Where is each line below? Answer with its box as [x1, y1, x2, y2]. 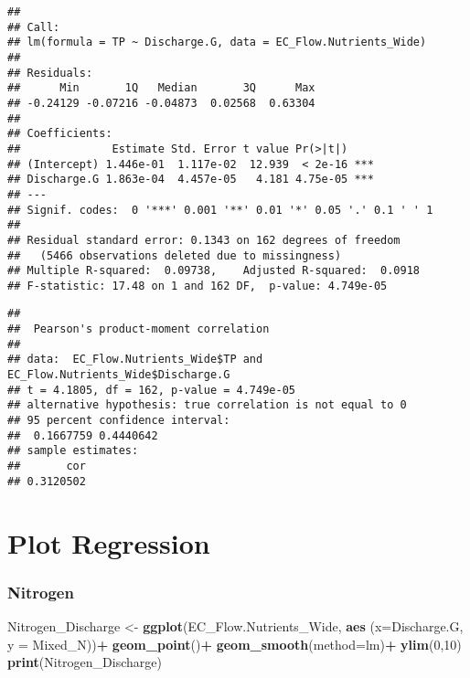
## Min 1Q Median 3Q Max [7, 81, 315, 95]
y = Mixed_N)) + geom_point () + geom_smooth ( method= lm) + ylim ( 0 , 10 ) [7, 634, 462, 653]
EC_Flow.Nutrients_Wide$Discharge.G [7, 368, 230, 382]
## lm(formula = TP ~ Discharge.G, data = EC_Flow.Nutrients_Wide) [7, 36, 427, 49]
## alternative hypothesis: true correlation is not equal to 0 [7, 398, 407, 412]
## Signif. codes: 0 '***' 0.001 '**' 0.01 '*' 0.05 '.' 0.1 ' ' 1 [7, 203, 433, 217]
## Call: [7, 20, 60, 34]
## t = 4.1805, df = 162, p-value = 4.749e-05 [7, 383, 295, 397]
